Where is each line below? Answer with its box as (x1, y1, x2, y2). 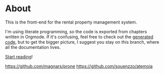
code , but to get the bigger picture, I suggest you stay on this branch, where (5, 39, 160, 45)
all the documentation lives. (5, 44, 61, 50)
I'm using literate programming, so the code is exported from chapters (5, 28, 147, 34)
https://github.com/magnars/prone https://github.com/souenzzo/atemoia (5, 63, 153, 69)
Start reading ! (5, 53, 33, 59)
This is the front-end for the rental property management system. (5, 19, 137, 25)
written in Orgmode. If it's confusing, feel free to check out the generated (5, 34, 154, 40)
